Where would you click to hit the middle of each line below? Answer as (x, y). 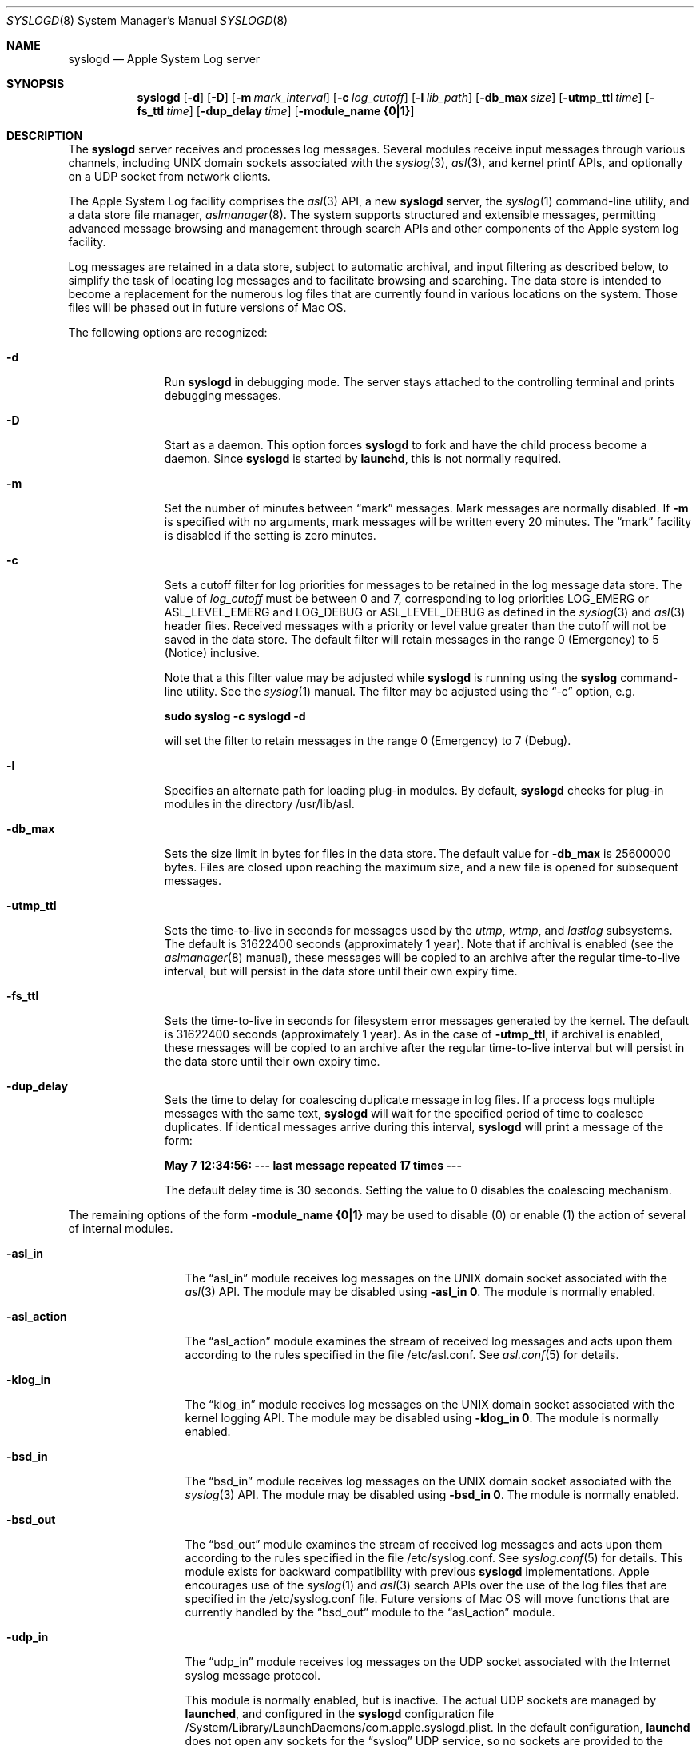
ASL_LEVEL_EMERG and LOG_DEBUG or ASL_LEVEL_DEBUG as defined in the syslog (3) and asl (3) (425, 612)
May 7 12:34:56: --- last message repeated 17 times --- (313, 1165)
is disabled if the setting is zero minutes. (270, 535)
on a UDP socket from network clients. (169, 176)
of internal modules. (121, 1228)
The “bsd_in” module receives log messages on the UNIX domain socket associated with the (428, 1481)
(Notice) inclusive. (212, 653)
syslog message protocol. (253, 1675)
